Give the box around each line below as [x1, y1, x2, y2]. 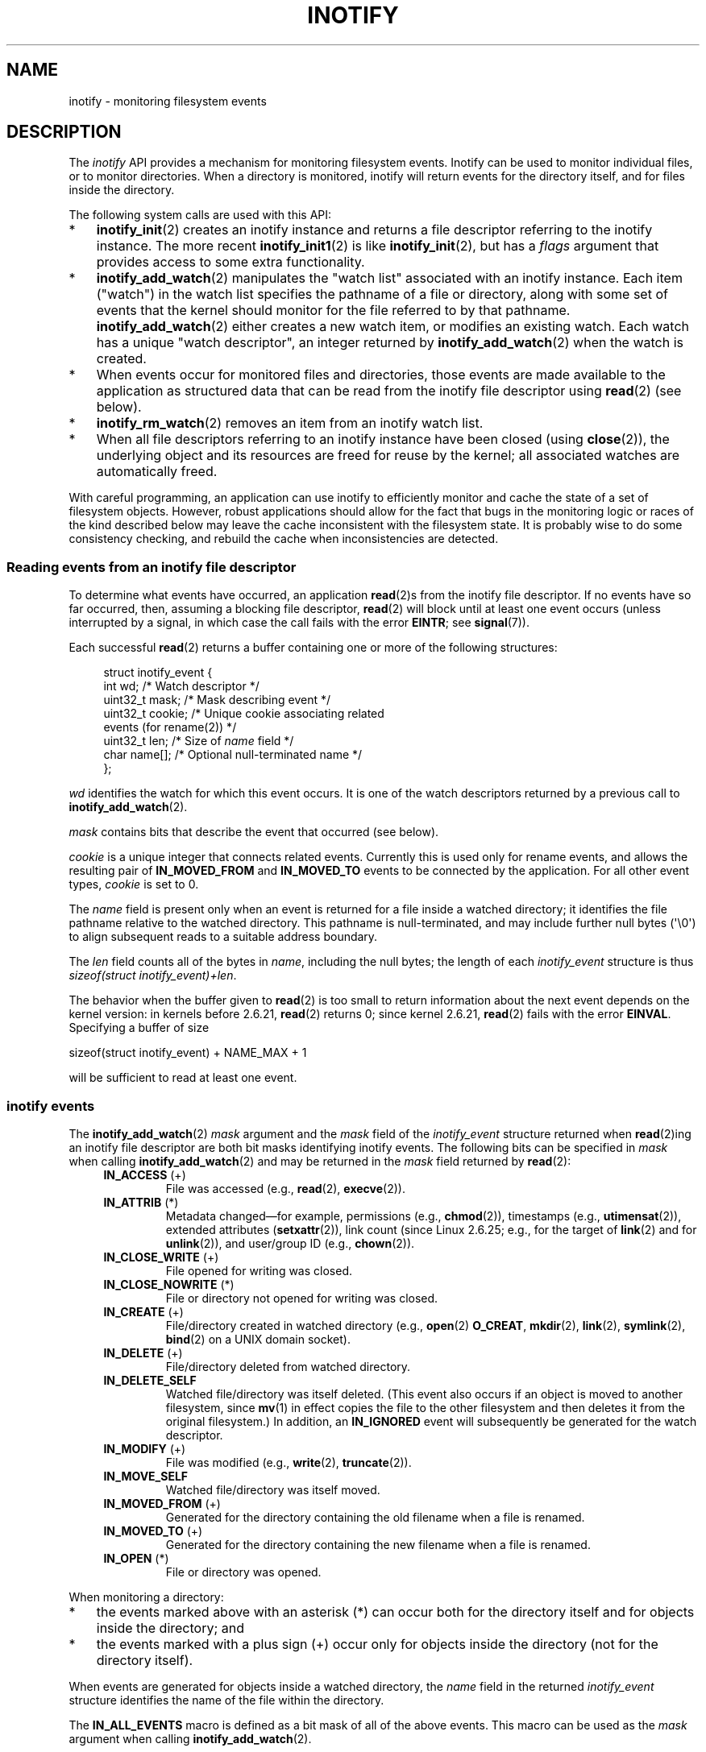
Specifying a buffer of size [69, 1021, 210, 1035]
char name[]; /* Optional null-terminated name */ [103, 748, 363, 762]
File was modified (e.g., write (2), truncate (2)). [165, 1455, 412, 1469]
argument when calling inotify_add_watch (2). [69, 1731, 312, 1746]
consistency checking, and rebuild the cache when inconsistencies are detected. [69, 532, 499, 546]
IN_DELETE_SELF [103, 1373, 197, 1387]
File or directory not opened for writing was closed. [165, 1290, 438, 1305]
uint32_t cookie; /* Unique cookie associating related [103, 706, 384, 721]
